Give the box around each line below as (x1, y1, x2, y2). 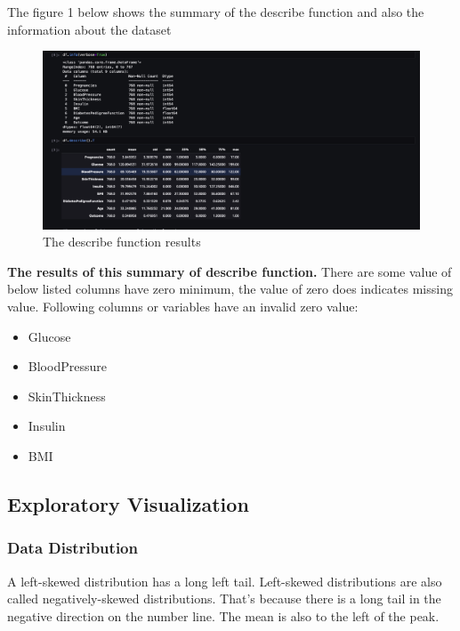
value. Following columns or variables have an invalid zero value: (7, 296, 359, 315)
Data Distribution (7, 537, 138, 559)
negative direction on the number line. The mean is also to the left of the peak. (7, 606, 440, 625)
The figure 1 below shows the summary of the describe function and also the (7, 3, 424, 20)
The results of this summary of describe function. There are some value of (7, 262, 452, 280)
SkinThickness (28, 386, 106, 405)
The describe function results (43, 232, 201, 251)
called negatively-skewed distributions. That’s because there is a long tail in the (7, 589, 441, 608)
